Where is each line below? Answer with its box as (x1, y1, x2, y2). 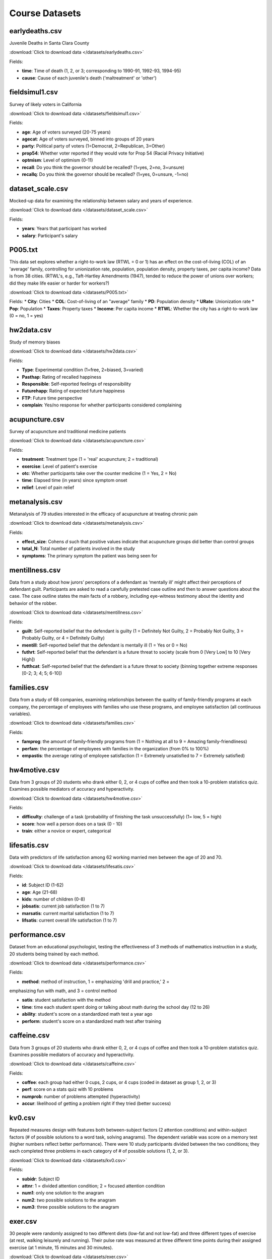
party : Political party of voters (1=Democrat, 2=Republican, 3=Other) (22, 143, 165, 149)
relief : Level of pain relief (22, 484, 75, 491)
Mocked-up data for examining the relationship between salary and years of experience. (9, 197, 193, 203)
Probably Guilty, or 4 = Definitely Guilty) (22, 635, 105, 641)
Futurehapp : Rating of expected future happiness (22, 388, 125, 394)
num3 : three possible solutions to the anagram (22, 1204, 119, 1210)
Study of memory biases (9, 339, 60, 345)
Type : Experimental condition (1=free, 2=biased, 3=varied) (22, 367, 144, 373)
